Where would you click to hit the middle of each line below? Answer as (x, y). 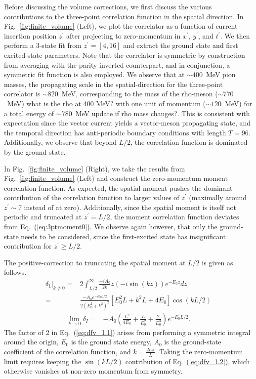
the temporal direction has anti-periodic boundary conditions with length (115, 132)
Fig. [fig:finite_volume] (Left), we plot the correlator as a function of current (121, 26)
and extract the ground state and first (181, 45)
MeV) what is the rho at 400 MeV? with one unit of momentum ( (107, 103)
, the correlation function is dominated (189, 142)
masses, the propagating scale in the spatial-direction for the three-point (113, 84)
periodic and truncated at (43, 217)
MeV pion (221, 74)
